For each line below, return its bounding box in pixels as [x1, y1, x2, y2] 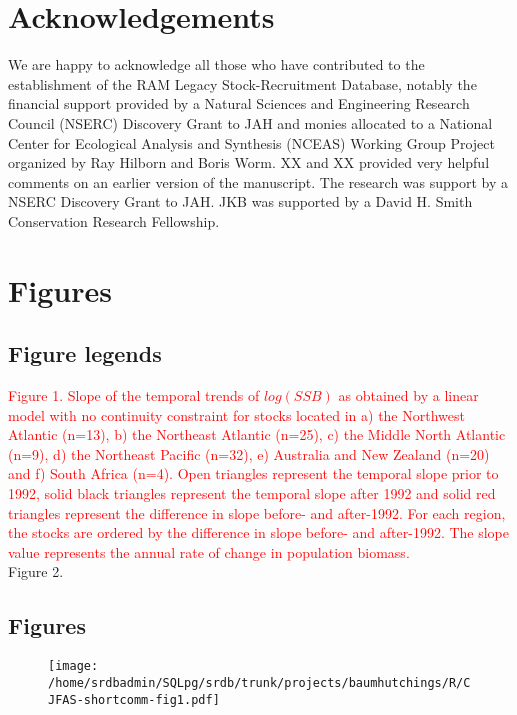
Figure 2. [8, 561, 64, 582]
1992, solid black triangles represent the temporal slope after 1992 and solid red [8, 483, 496, 504]
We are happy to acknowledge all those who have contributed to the [8, 54, 425, 75]
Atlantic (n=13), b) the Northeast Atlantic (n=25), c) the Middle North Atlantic [8, 424, 506, 445]
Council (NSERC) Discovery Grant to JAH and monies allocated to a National [8, 112, 493, 133]
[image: [48, 659, 99, 674]
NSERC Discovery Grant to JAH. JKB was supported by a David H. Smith [8, 191, 473, 212]
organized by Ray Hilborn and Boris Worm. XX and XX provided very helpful [8, 152, 490, 173]
